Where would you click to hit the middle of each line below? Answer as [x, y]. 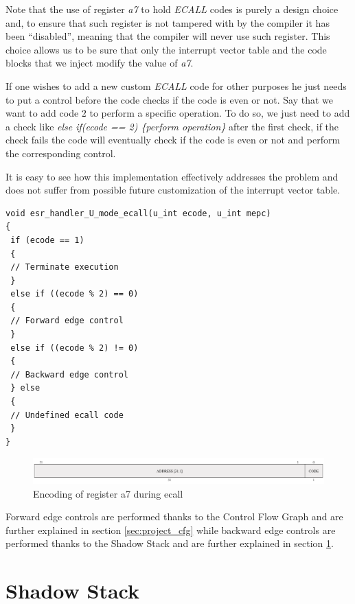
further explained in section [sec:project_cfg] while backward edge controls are [171, 530]
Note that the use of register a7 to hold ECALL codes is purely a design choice [172, 9]
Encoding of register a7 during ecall [108, 493]
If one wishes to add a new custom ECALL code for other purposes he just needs [176, 85]
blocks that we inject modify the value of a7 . [100, 63]
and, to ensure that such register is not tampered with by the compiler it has [168, 22]
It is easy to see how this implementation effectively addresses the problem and [172, 176]
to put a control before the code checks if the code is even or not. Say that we [169, 99]
